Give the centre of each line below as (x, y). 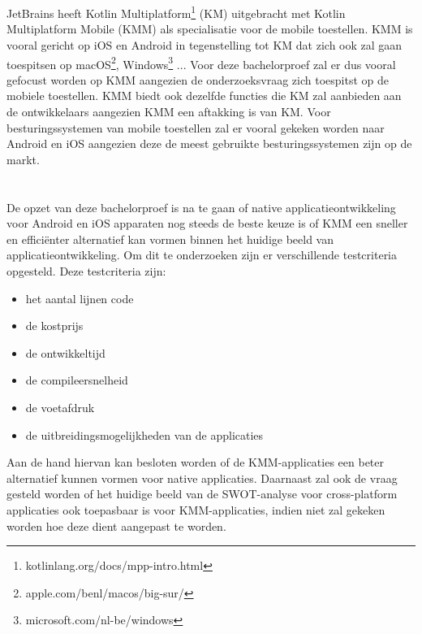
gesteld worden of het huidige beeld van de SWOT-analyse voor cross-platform (202, 494)
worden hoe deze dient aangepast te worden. (116, 525)
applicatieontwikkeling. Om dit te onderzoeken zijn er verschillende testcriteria (202, 255)
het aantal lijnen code (80, 298)
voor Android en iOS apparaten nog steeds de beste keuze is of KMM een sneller (207, 223)
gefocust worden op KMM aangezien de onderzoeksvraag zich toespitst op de (198, 79)
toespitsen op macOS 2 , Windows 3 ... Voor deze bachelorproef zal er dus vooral (201, 63)
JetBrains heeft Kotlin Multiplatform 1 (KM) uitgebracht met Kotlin (176, 12)
